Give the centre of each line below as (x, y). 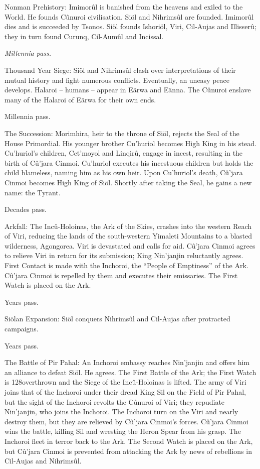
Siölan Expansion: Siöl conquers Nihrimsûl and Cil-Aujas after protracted (117, 319)
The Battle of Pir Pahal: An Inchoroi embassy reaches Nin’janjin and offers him (127, 362)
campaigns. (22, 329)
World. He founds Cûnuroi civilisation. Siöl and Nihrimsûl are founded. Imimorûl (129, 16)
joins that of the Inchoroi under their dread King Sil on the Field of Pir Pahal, (125, 392)
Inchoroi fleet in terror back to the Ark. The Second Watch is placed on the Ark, (129, 441)
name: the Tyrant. (33, 192)
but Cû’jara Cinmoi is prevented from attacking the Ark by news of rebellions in (128, 451)
